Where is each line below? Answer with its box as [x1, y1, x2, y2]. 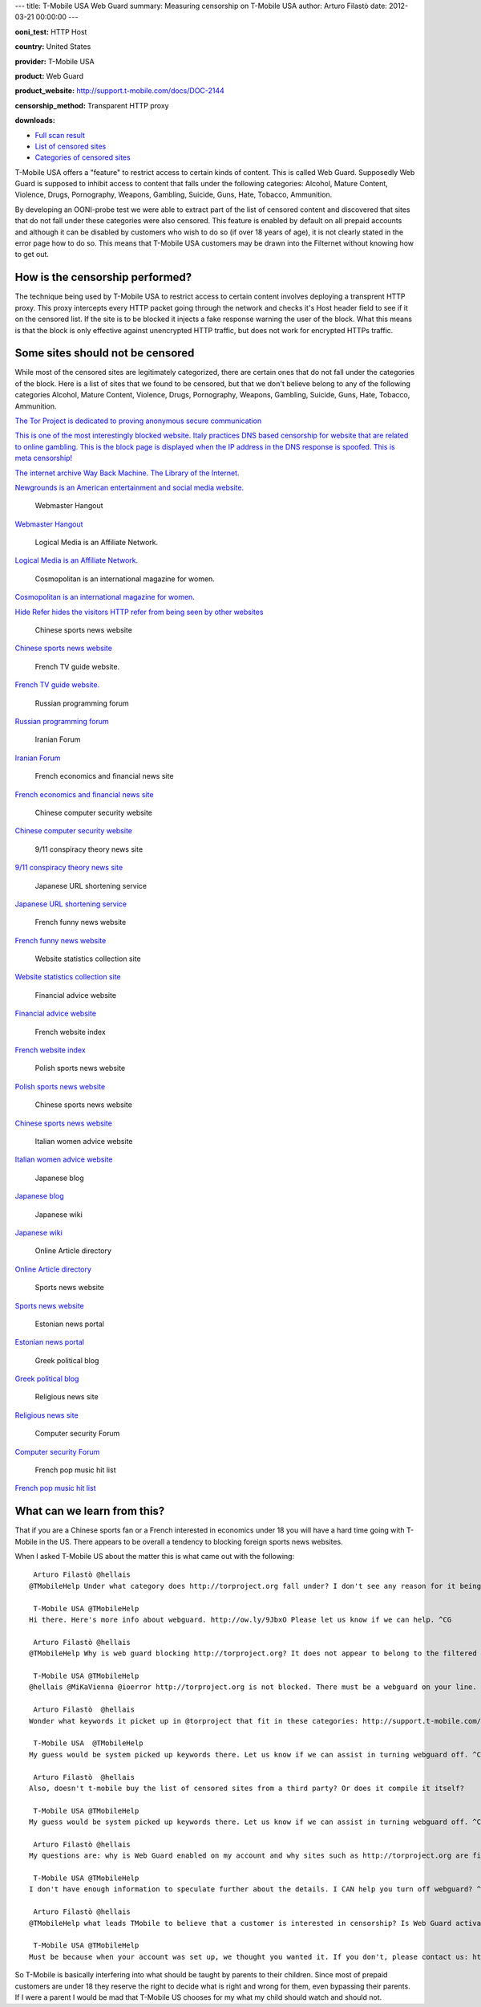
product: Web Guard [14, 71, 84, 80]
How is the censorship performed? [14, 271, 192, 284]
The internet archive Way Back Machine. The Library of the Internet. [14, 468, 240, 478]
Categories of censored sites [34, 153, 131, 162]
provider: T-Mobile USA [14, 56, 95, 66]
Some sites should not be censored [14, 346, 195, 360]
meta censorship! [14, 454, 73, 463]
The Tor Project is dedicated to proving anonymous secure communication [14, 416, 262, 425]
